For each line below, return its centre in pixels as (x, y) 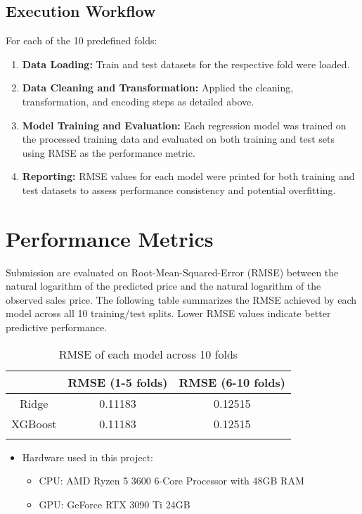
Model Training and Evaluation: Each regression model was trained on (184, 125)
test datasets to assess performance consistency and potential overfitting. (179, 189)
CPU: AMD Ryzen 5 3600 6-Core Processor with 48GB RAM (172, 481)
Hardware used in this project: (88, 457)
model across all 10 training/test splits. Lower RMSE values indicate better (168, 313)
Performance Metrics (110, 238)
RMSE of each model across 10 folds (148, 354)
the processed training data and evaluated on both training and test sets (179, 139)
